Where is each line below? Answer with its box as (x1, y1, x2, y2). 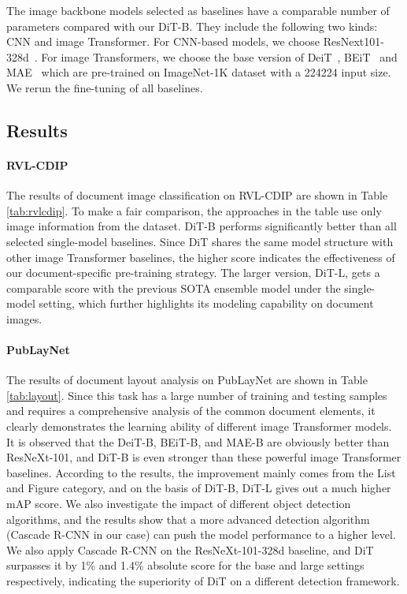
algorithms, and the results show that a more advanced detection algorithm (6, 510, 370, 527)
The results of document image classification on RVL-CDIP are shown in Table (6, 187, 388, 204)
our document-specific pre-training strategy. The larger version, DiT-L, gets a (6, 264, 380, 281)
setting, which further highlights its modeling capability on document (39, 295, 374, 312)
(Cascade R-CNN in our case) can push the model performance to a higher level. (6, 526, 396, 543)
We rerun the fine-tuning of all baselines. (6, 79, 203, 95)
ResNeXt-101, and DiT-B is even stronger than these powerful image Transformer (6, 449, 401, 465)
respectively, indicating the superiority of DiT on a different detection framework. (6, 573, 400, 588)
